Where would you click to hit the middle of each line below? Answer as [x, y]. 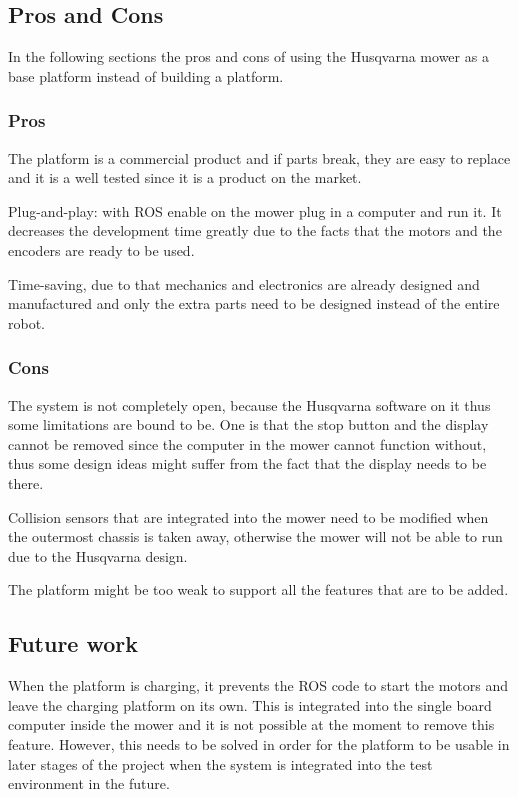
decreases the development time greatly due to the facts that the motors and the [255, 230]
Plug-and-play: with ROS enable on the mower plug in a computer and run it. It [255, 210]
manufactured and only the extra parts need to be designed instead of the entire [254, 303]
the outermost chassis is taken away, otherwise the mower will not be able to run [255, 536]
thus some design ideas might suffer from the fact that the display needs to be [247, 463]
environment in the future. [89, 783]
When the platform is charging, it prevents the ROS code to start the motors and [258, 685]
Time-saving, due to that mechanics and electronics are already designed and [244, 283]
